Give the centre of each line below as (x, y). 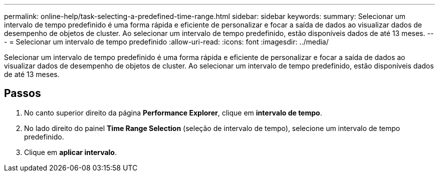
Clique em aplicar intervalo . (70, 152)
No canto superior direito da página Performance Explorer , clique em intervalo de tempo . (173, 112)
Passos (23, 93)
